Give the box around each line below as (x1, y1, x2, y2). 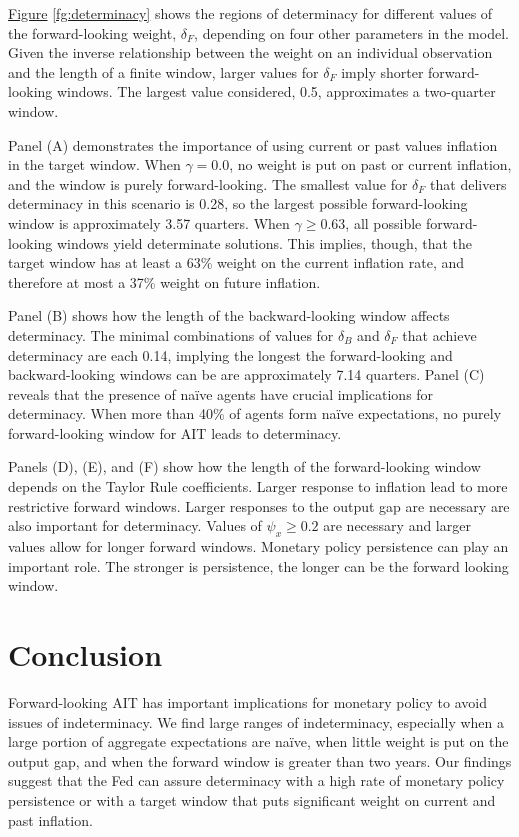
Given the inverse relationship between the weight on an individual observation (8, 42, 493, 63)
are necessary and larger (323, 515, 471, 536)
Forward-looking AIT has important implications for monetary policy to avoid (8, 691, 487, 712)
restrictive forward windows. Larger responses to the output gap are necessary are (8, 495, 510, 516)
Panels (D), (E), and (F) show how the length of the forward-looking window (8, 456, 481, 477)
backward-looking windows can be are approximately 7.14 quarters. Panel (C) (8, 364, 485, 385)
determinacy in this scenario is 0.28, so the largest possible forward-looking (8, 193, 468, 214)
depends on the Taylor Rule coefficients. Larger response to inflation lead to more (8, 476, 508, 497)
